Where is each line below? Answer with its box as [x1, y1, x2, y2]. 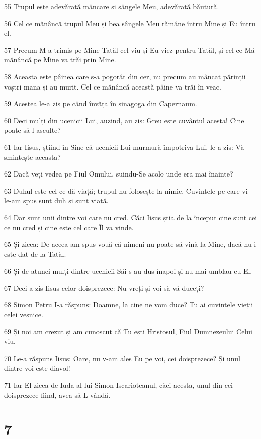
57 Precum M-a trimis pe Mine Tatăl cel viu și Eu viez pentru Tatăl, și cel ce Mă [4, 44, 255, 55]
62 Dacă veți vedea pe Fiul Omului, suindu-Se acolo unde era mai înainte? [4, 168, 233, 179]
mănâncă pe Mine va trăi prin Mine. [4, 54, 116, 65]
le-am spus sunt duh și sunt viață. [4, 195, 109, 206]
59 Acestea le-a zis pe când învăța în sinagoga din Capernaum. [4, 98, 197, 109]
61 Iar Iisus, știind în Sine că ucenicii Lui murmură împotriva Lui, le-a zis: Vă [4, 141, 244, 152]
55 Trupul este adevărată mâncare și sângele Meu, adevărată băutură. [4, 1, 219, 11]
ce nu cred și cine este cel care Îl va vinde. [4, 222, 134, 232]
